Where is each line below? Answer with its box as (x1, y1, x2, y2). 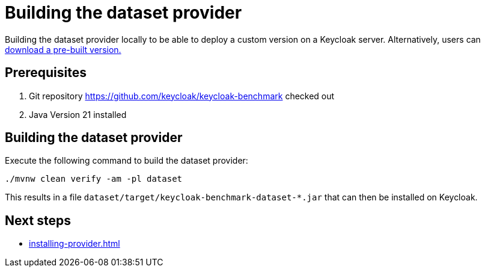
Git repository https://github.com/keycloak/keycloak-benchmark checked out (29, 90, 335, 101)
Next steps (5, 212, 71, 228)
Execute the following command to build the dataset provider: (5, 155, 248, 166)
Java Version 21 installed (29, 109, 127, 120)
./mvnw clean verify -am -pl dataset (5, 174, 183, 184)
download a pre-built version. (5, 44, 121, 55)
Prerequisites (5, 65, 87, 81)
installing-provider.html (29, 238, 120, 249)
